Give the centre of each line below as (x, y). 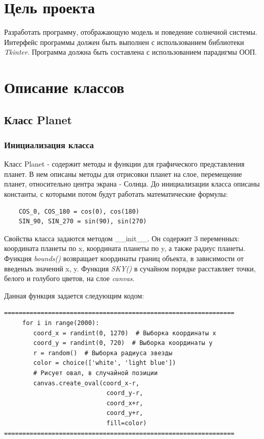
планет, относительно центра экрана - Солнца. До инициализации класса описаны (132, 184)
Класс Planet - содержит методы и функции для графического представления (124, 164)
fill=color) (127, 423)
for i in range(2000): (61, 323)
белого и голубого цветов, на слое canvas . (69, 278)
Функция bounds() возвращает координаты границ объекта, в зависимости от (124, 258)
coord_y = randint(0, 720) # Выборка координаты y (123, 343)
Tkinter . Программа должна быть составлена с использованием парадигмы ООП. (131, 52)
